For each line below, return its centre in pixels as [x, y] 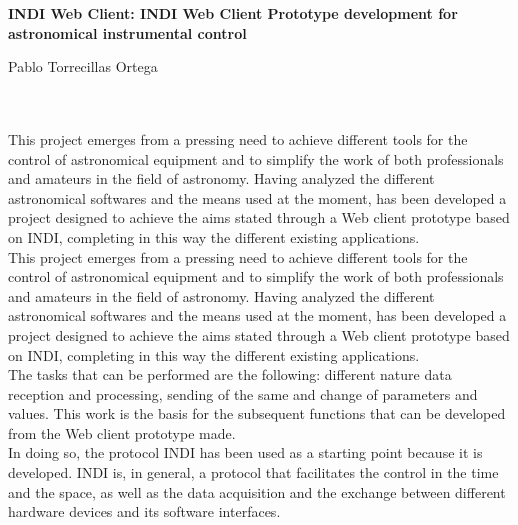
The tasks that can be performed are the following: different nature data [230, 374]
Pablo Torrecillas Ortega [83, 66]
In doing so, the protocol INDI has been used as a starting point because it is [245, 452]
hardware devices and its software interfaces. [144, 511]
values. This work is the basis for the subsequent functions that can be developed [257, 413]
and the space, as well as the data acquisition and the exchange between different [257, 491]
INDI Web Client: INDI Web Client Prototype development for [233, 13]
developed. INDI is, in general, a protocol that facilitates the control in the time [253, 472]
